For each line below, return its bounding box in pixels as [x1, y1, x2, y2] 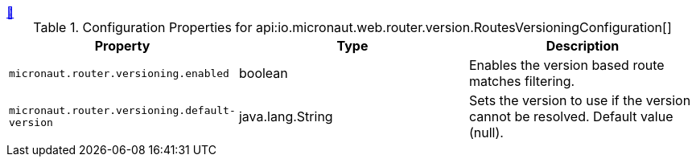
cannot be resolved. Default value [468, 108, 673, 124]
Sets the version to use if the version [468, 92, 691, 108]
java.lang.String [238, 108, 333, 124]
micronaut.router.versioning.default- [9, 104, 236, 116]
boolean [238, 65, 288, 81]
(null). [468, 124, 504, 141]
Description [546, 38, 620, 54]
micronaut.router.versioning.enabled [9, 67, 229, 79]
